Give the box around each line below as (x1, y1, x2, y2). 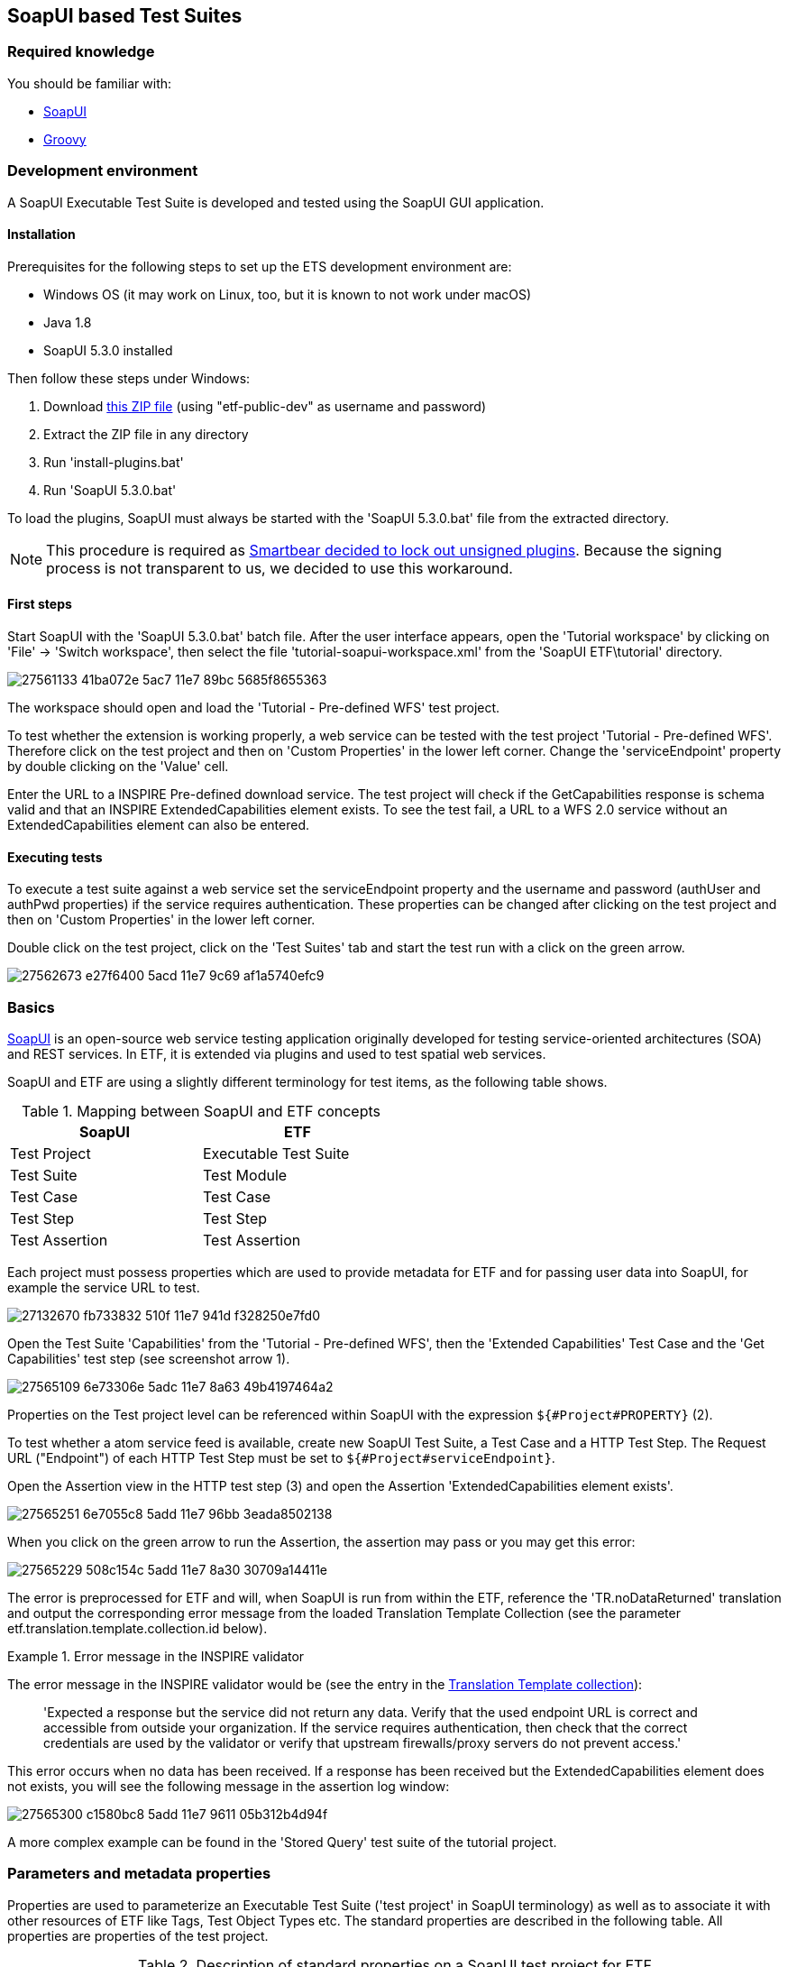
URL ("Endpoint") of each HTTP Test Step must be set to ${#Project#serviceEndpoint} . (7, 1449, 555, 1466)
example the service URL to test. (7, 1279, 200, 1295)
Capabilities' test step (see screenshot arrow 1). (7, 1350, 290, 1366)
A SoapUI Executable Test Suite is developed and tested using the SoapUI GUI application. (7, 194, 545, 210)
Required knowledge (7, 42, 155, 61)
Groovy (43, 131, 87, 147)
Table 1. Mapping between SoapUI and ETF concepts (21, 1101, 381, 1120)
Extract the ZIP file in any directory (43, 426, 249, 442)
